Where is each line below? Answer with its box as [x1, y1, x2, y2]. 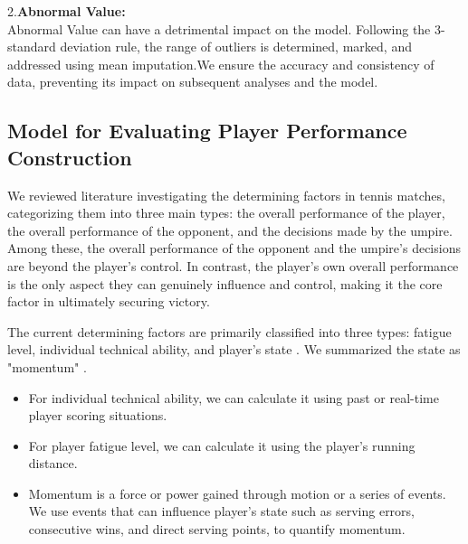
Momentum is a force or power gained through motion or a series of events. [28, 483, 446, 502]
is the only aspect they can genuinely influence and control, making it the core [7, 274, 443, 293]
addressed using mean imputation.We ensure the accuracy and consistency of [7, 54, 435, 73]
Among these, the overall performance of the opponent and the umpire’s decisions [7, 239, 461, 258]
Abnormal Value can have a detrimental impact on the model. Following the [7, 19, 431, 38]
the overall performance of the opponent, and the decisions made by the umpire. [7, 220, 453, 239]
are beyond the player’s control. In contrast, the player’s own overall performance [7, 256, 459, 275]
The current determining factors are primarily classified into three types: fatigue [7, 322, 452, 341]
